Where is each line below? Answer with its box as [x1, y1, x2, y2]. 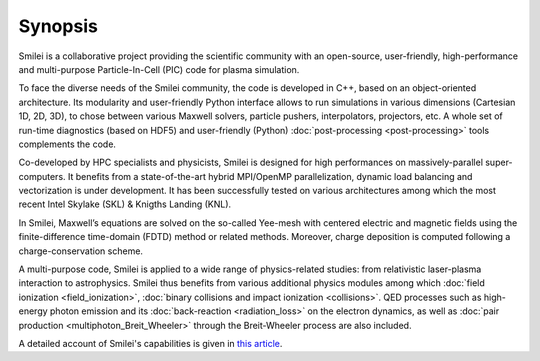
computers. [18, 170, 66, 182]
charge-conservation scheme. [18, 245, 144, 257]
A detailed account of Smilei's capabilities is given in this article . [18, 337, 283, 349]
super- [485, 156, 514, 169]
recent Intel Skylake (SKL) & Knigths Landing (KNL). [18, 198, 232, 210]
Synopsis [18, 15, 99, 37]
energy [18, 305, 49, 317]
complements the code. [18, 138, 117, 150]
